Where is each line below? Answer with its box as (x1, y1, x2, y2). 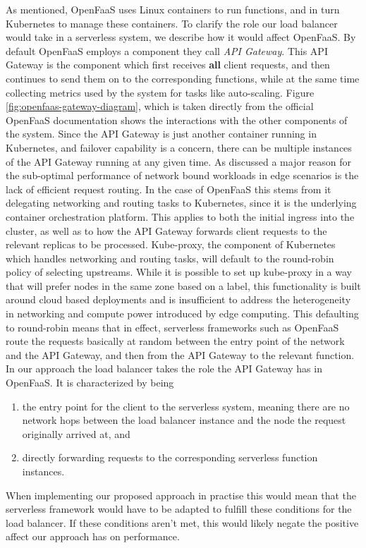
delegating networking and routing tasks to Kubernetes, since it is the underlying (6, 195, 357, 210)
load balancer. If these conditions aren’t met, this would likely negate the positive (6, 515, 359, 530)
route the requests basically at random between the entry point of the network (6, 334, 345, 348)
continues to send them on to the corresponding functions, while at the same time (6, 71, 360, 85)
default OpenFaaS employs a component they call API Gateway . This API (6, 43, 328, 58)
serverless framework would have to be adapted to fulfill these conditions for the (6, 501, 352, 516)
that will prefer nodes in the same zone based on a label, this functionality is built (6, 278, 361, 293)
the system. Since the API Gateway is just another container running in (6, 126, 317, 141)
